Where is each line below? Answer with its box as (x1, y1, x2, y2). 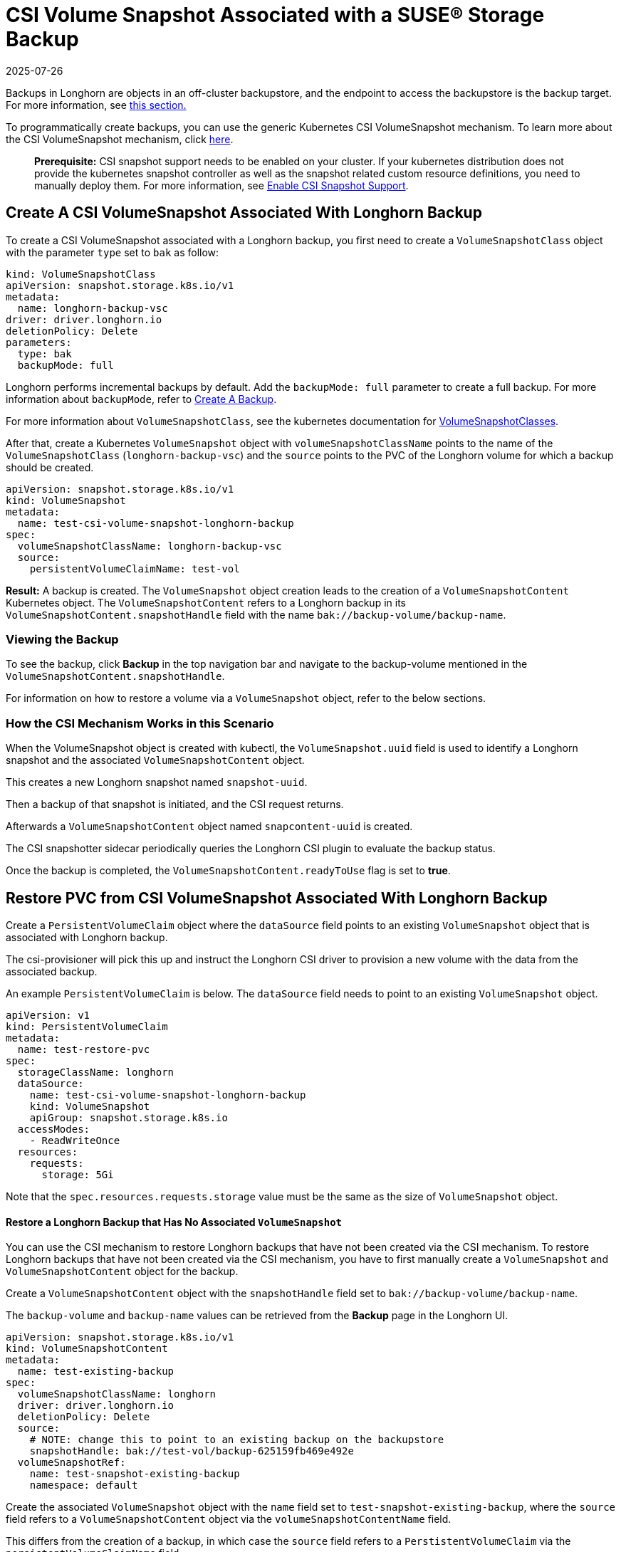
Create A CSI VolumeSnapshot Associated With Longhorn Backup (6, 204, 482, 222)
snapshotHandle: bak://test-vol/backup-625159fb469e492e (29, 1445, 354, 1457)
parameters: (6, 336, 72, 348)
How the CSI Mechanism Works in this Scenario (6, 715, 274, 730)
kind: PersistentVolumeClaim (6, 1020, 168, 1032)
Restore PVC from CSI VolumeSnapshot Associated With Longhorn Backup (6, 888, 548, 907)
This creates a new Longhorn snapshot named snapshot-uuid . (6, 776, 308, 789)
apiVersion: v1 (6, 1009, 90, 1021)
